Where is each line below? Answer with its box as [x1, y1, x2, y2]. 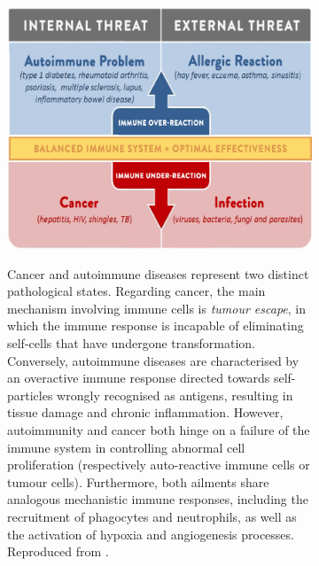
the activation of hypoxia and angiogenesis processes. [7, 524, 294, 543]
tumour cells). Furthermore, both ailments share [7, 472, 269, 491]
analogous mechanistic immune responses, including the [7, 490, 308, 508]
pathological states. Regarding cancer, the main [7, 282, 266, 300]
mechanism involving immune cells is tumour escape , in [7, 299, 307, 317]
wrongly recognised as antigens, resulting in [57, 385, 293, 404]
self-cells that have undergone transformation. [7, 334, 255, 353]
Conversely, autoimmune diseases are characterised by [7, 351, 300, 369]
